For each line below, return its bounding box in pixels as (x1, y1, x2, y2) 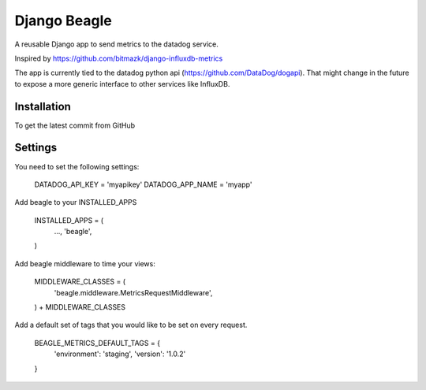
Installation (14, 99, 71, 113)
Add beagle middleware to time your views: (14, 258, 155, 268)
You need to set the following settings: (14, 162, 140, 171)
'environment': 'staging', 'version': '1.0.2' (54, 349, 186, 358)
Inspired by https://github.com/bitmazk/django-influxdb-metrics (14, 54, 223, 63)
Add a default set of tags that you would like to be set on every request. (14, 320, 248, 330)
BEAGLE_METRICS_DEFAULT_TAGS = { (34, 338, 161, 347)
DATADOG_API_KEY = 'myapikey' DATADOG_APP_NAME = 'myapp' (34, 180, 252, 189)
